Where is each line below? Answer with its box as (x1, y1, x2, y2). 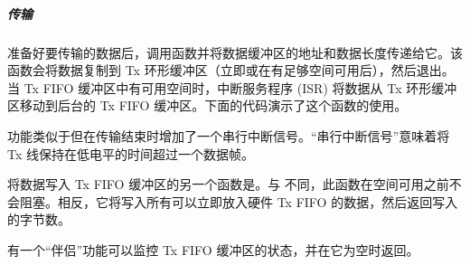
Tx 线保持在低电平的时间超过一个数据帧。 (7, 144, 254, 163)
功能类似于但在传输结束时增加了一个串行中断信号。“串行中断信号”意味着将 (7, 126, 450, 145)
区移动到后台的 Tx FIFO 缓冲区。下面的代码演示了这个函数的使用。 (7, 96, 408, 115)
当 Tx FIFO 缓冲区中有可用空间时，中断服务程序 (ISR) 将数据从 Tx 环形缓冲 (7, 78, 457, 97)
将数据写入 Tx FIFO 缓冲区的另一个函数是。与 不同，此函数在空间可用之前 (7, 175, 449, 194)
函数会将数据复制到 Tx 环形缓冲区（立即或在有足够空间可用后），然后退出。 (7, 61, 455, 80)
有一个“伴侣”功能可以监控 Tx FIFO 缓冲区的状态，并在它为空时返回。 (7, 240, 419, 259)
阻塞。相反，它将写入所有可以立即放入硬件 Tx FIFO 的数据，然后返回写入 (19, 192, 458, 211)
